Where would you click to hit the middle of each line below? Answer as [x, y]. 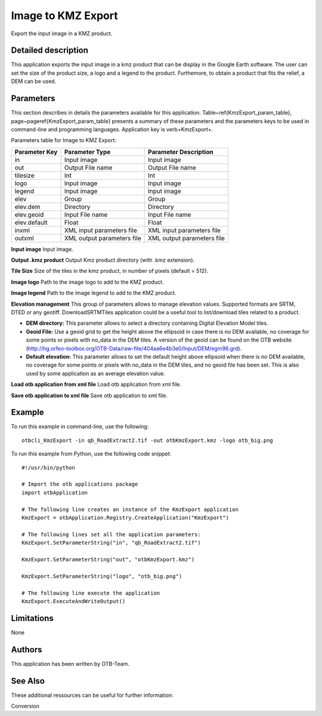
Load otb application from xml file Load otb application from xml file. [96, 385]
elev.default [31, 222]
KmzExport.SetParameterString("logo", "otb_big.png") [102, 576]
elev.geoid [29, 214]
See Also [28, 681]
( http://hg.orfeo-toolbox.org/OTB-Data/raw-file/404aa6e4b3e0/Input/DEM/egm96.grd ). [134, 348]
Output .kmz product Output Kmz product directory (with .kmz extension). [103, 260]
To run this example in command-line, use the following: [80, 426]
